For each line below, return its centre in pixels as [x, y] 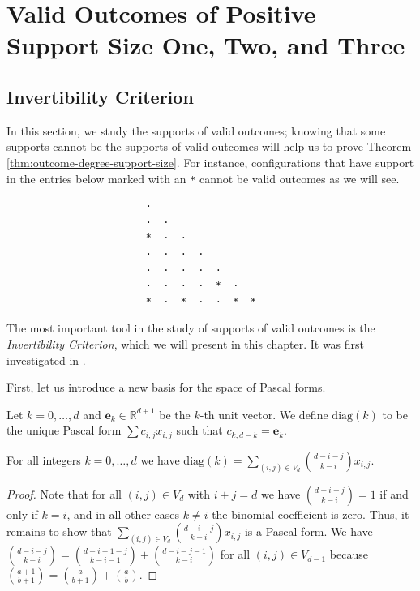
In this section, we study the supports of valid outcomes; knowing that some [196, 130]
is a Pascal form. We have [309, 531]
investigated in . [46, 360]
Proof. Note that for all [64, 493]
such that [199, 430]
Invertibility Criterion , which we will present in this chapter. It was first [186, 343]
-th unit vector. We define [264, 414]
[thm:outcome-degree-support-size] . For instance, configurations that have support [210, 162]
